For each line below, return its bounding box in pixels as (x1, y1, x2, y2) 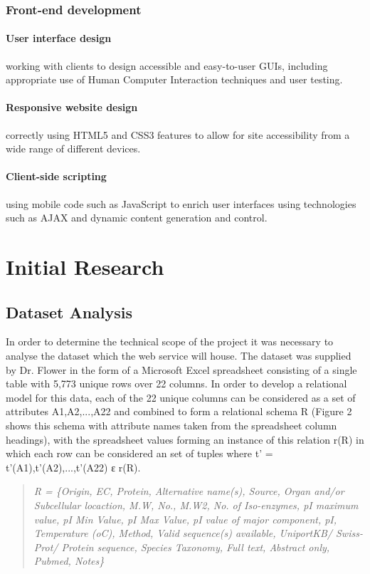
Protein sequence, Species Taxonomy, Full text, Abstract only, (61, 539, 330, 554)
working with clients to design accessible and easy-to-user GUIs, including (6, 58, 328, 73)
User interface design (6, 31, 112, 46)
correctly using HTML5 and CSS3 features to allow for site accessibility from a (6, 127, 350, 142)
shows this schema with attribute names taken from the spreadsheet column (6, 417, 337, 432)
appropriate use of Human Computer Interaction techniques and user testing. (6, 72, 343, 87)
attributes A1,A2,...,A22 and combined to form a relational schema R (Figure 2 (6, 404, 352, 419)
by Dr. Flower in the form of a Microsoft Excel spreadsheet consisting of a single (6, 362, 357, 377)
